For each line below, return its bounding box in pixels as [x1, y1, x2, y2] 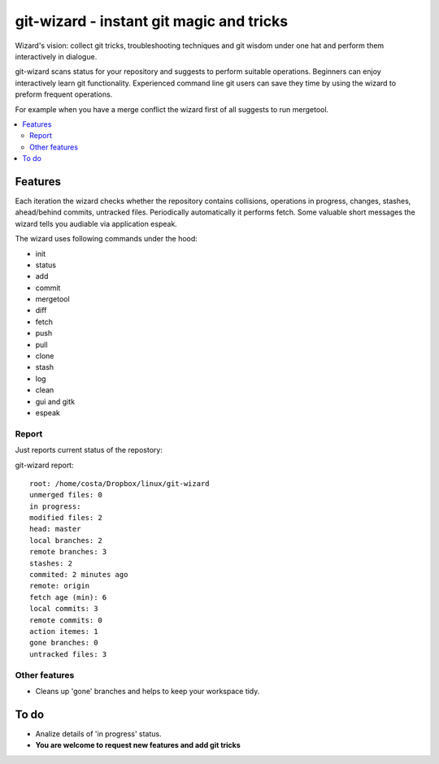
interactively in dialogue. [15, 51, 98, 61]
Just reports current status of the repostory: [15, 445, 163, 455]
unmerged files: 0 [29, 490, 103, 500]
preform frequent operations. [15, 89, 113, 99]
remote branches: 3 [29, 547, 107, 557]
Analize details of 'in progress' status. [35, 728, 162, 739]
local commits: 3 [29, 604, 98, 614]
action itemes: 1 [29, 627, 98, 636]
